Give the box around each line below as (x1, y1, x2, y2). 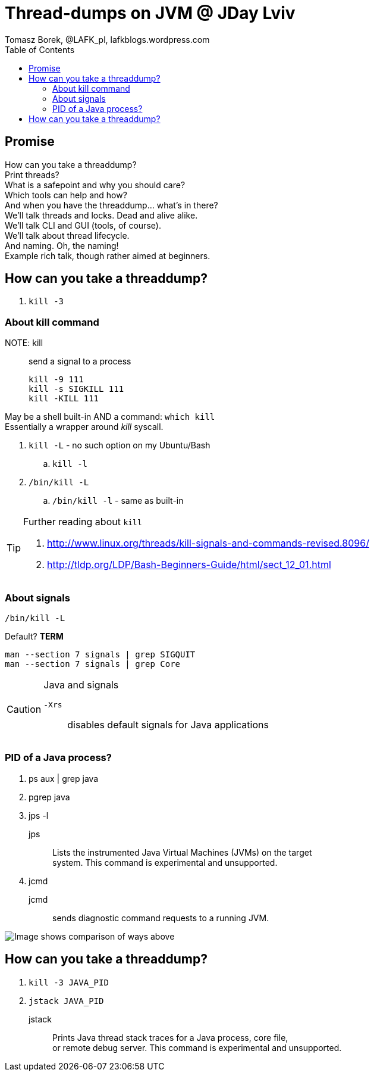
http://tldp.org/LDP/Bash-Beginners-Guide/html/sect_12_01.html (47, 559, 331, 571)
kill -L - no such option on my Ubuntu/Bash (29, 440, 210, 451)
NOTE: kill (5, 338, 43, 348)
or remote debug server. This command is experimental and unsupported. (52, 1042, 342, 1053)
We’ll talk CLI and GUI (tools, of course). (5, 220, 161, 230)
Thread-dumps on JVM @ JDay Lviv (5, 3, 296, 23)
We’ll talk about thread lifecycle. (5, 230, 130, 241)
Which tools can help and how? (5, 189, 127, 200)
